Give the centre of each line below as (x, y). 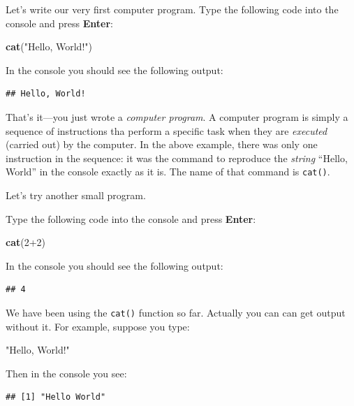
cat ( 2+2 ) (26, 242)
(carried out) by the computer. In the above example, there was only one (162, 144)
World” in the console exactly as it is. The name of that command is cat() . (168, 172)
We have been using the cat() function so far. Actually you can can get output (176, 312)
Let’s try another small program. (76, 195)
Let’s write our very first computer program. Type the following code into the (172, 9)
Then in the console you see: (66, 373)
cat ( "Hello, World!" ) (49, 46)
